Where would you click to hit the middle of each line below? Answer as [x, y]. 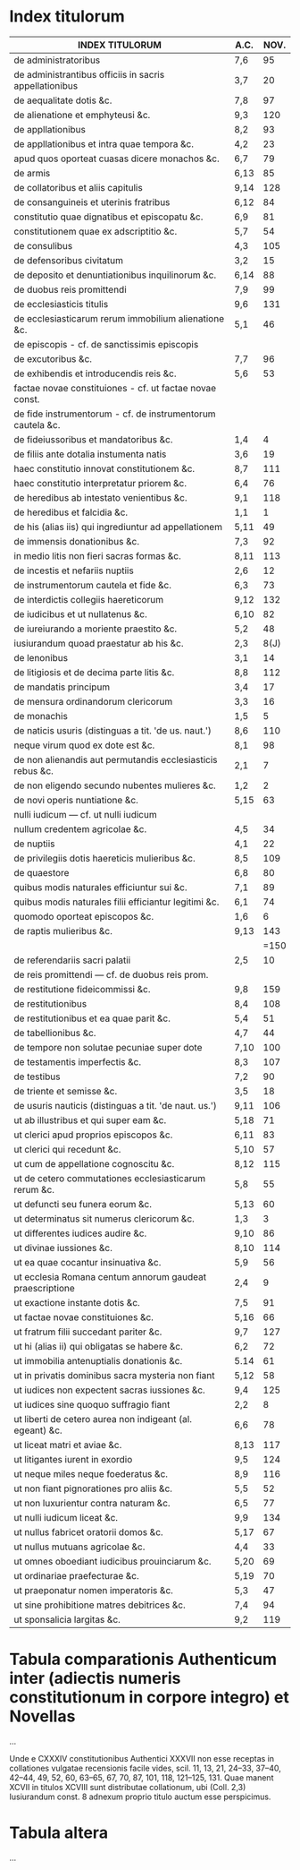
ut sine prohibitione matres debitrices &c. [100, 1605]
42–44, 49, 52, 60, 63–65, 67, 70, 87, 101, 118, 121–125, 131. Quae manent [142, 1777]
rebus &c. [33, 770]
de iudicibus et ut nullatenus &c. [80, 613]
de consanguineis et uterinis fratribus [92, 202]
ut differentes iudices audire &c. [80, 1233]
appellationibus [46, 85]
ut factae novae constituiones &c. [84, 1317]
